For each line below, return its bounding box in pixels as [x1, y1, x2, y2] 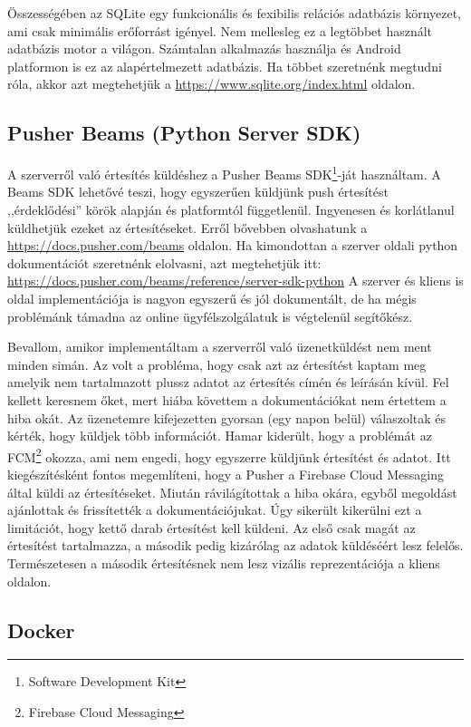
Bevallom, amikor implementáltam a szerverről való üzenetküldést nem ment [7, 337, 432, 356]
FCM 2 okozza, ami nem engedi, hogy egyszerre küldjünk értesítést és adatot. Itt [7, 444, 451, 466]
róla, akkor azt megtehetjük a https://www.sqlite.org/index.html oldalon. [7, 74, 416, 93]
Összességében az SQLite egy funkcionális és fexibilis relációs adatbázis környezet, [7, 4, 462, 22]
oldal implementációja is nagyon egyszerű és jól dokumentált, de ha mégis [7, 288, 417, 307]
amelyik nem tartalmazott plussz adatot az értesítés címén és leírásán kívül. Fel [7, 373, 449, 392]
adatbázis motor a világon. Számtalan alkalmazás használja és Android [7, 39, 401, 58]
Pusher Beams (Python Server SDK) [7, 119, 361, 147]
